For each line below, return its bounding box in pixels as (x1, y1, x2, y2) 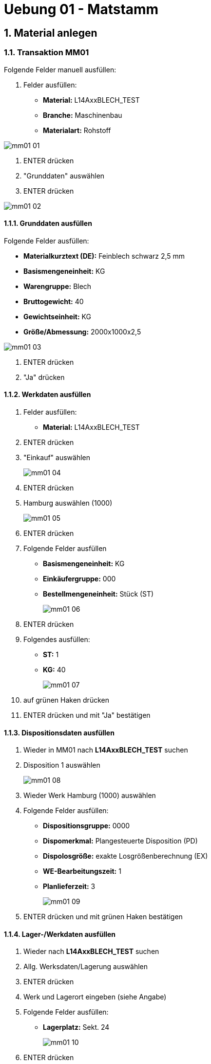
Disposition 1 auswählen (23, 761, 100, 770)
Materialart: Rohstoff (43, 126, 111, 134)
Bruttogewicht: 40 (23, 297, 84, 306)
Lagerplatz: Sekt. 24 (43, 1023, 110, 1032)
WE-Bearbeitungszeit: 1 (43, 867, 121, 876)
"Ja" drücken (23, 373, 65, 381)
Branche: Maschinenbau (43, 111, 122, 119)
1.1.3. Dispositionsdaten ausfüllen (4, 728, 115, 737)
